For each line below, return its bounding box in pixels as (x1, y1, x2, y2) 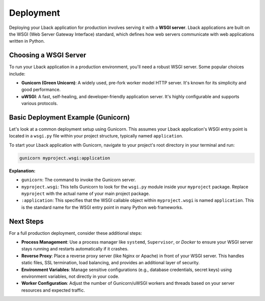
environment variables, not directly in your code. (21, 274, 120, 279)
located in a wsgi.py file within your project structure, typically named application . (9, 133, 184, 139)
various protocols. (21, 101, 58, 107)
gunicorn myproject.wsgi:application (19, 155, 110, 161)
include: (9, 71, 26, 77)
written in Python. (9, 38, 45, 44)
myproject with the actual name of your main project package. (21, 191, 150, 196)
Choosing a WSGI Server (9, 51, 86, 59)
